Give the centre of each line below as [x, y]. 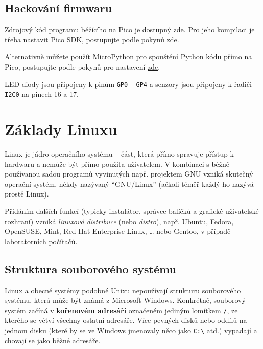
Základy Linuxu [61, 129]
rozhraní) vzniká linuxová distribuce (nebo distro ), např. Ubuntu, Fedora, [119, 221]
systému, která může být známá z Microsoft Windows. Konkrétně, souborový [125, 300]
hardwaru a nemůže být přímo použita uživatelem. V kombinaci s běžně [117, 163]
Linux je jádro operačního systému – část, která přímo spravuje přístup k [119, 154]
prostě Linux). [27, 194]
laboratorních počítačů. [41, 241]
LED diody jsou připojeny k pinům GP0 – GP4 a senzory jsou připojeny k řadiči [128, 84]
